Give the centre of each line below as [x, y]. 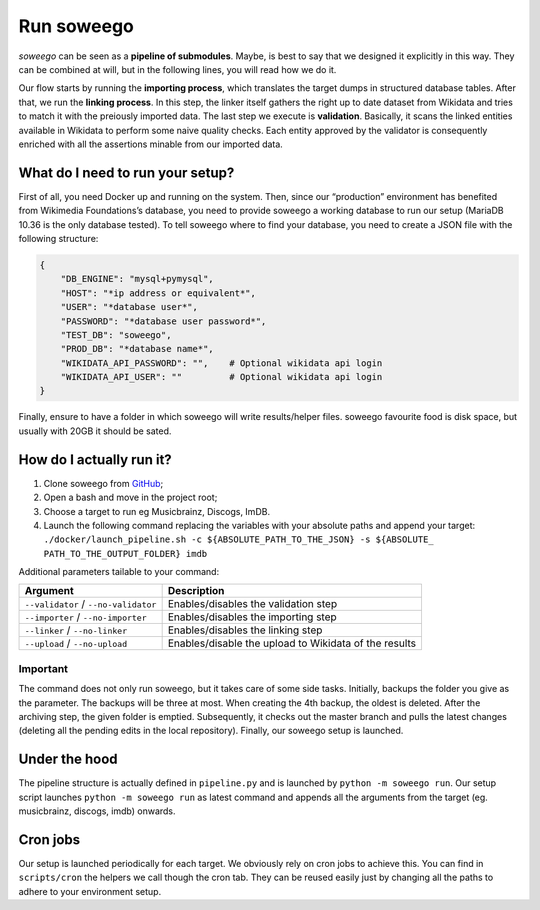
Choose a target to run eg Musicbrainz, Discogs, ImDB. [156, 511]
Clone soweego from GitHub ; [103, 483]
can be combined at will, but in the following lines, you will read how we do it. [177, 69]
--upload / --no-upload [76, 643]
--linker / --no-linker [76, 630]
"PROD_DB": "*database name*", [137, 349]
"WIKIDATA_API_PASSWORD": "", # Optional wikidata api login [221, 363]
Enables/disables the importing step [252, 617]
